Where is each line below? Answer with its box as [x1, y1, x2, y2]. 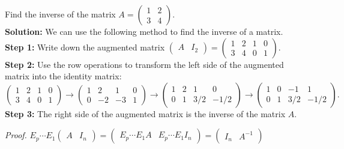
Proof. [5, 129, 27, 141]
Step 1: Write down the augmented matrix [5, 40, 165, 53]
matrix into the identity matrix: [5, 70, 122, 82]
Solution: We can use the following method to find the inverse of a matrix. [5, 25, 283, 37]
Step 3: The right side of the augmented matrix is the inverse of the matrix [5, 107, 286, 120]
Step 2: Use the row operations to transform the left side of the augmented [5, 58, 284, 70]
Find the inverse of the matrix [5, 8, 116, 20]
